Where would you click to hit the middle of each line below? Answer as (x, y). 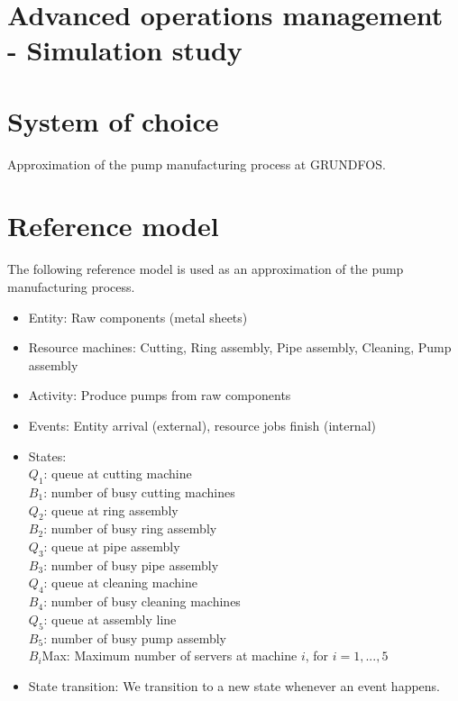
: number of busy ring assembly (130, 528)
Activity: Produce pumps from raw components (160, 395)
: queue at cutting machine (118, 473)
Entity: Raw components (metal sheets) (138, 317)
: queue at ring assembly (111, 510)
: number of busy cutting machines (139, 492)
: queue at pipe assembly (112, 546)
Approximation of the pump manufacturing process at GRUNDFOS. (197, 164)
